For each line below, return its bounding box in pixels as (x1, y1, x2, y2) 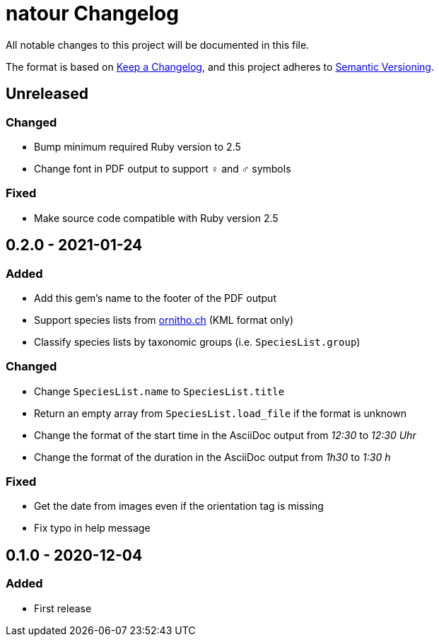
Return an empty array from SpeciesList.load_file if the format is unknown (34, 407, 406, 419)
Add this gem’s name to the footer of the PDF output (34, 291, 276, 304)
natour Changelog (6, 1, 179, 25)
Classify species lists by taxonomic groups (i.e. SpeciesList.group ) (34, 335, 361, 348)
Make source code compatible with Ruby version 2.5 (34, 211, 279, 224)
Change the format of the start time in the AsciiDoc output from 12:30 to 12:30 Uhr (34, 428, 416, 441)
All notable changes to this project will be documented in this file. (6, 38, 310, 51)
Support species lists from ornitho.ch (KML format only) (34, 313, 294, 326)
